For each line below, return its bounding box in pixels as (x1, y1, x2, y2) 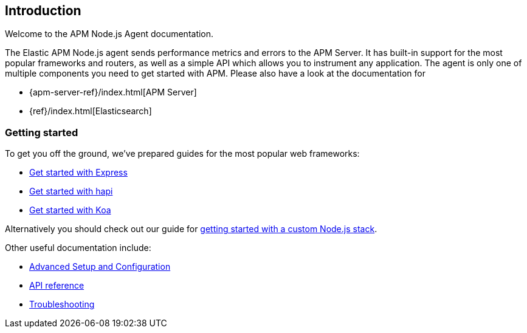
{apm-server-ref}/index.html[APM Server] (29, 87, 197, 98)
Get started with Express (29, 167, 128, 178)
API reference (29, 280, 84, 291)
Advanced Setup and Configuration (29, 261, 171, 272)
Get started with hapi (29, 186, 113, 197)
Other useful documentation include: (5, 242, 151, 253)
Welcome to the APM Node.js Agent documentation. (5, 29, 214, 39)
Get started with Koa (29, 205, 111, 216)
